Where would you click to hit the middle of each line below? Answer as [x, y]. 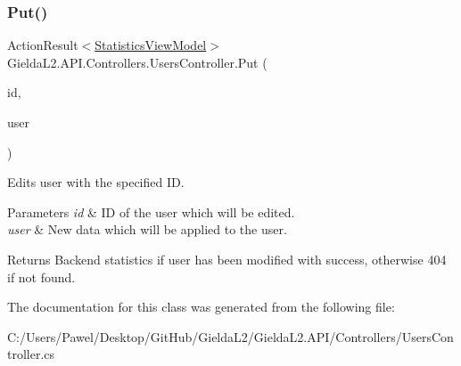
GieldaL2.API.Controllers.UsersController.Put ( [137, 62]
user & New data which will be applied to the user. [147, 229]
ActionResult [43, 45]
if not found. [41, 277]
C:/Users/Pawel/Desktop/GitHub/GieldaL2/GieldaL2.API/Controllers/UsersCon [230, 336]
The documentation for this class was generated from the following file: [201, 307]
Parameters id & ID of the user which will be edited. [151, 211]
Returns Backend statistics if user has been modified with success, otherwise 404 [227, 259]
